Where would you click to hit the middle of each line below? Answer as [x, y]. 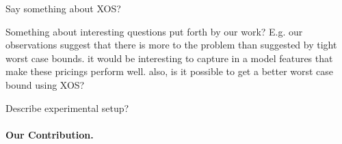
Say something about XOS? [63, 8]
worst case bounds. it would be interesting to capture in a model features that [169, 58]
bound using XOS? [45, 84]
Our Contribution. [50, 134]
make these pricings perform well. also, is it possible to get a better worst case [170, 71]
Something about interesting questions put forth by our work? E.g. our [154, 31]
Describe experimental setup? [67, 107]
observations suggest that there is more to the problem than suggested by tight [171, 45]
